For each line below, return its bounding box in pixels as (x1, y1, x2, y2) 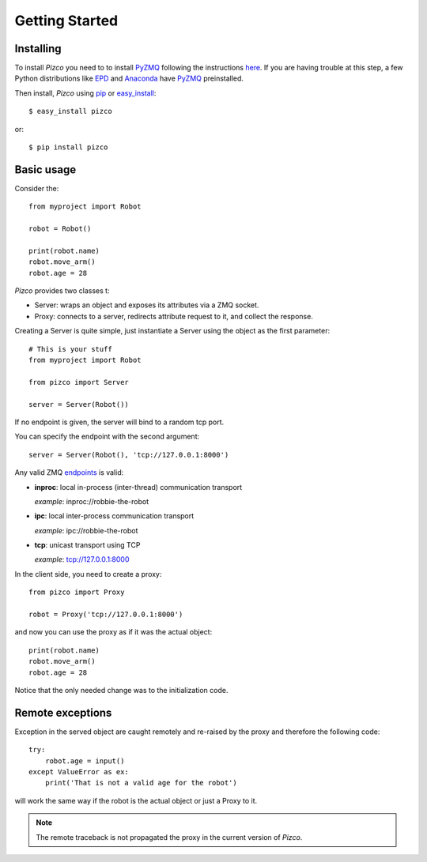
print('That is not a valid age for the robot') (44, 778, 237, 788)
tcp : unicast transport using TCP (34, 540, 141, 550)
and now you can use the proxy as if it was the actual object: (14, 627, 213, 637)
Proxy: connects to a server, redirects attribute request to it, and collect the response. (34, 311, 314, 321)
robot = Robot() (28, 224, 92, 233)
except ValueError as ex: (28, 767, 130, 777)
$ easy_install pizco (28, 107, 112, 116)
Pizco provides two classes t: (14, 286, 110, 295)
